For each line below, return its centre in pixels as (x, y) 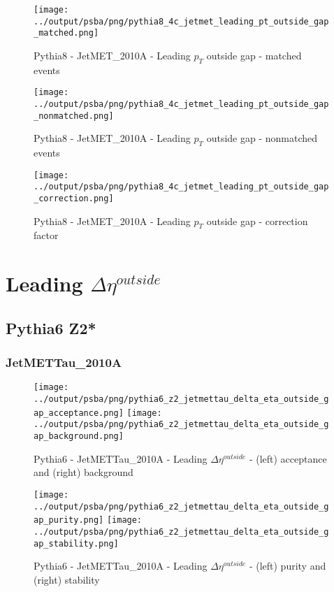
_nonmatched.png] (74, 116)
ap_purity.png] (69, 520)
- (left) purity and (288, 566)
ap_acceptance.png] (79, 413)
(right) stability (67, 579)
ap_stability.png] (76, 543)
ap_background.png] (79, 436)
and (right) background (83, 472)
